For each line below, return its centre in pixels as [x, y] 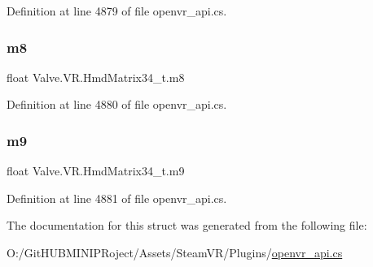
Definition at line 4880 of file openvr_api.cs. [117, 104]
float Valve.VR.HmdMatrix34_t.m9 [96, 171]
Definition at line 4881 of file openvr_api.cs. [117, 198]
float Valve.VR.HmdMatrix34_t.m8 [96, 77]
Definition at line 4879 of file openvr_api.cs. [117, 11]
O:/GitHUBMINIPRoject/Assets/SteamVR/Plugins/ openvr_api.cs [175, 252]
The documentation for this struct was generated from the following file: [187, 225]
